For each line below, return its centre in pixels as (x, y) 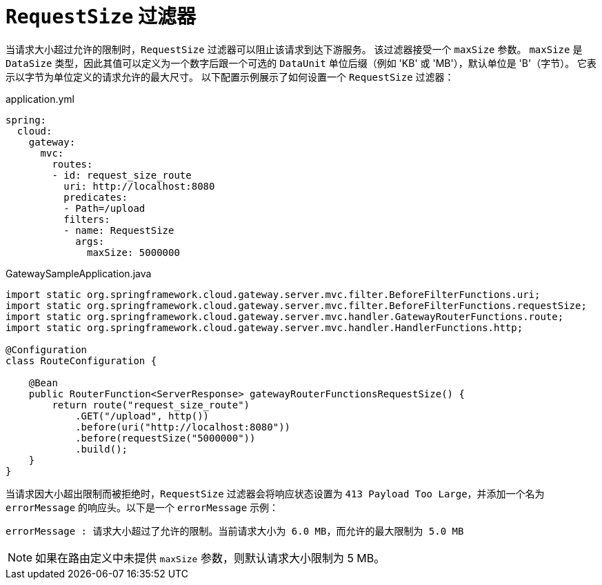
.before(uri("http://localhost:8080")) (183, 427)
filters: (87, 219)
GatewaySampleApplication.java (79, 273)
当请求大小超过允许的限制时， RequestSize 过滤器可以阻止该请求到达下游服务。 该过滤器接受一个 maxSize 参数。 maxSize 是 (294, 49)
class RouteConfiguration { (81, 360)
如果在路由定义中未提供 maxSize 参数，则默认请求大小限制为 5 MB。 (210, 558)
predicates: (96, 197)
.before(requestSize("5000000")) (165, 438)
